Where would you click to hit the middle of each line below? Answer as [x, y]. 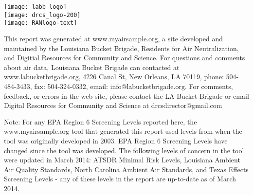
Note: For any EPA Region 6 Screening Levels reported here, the [100, 121]
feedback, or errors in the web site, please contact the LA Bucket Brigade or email [126, 96]
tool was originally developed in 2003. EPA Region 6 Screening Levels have [116, 140]
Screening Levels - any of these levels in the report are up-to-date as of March [120, 179]
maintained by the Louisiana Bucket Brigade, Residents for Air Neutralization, [121, 48]
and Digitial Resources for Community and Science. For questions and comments [125, 58]
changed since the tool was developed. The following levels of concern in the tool [124, 150]
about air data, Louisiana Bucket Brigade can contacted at [92, 67]
